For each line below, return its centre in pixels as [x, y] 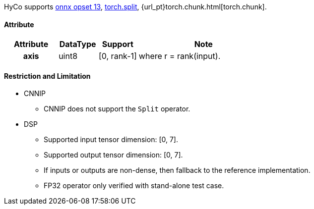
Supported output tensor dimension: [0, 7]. [113, 155]
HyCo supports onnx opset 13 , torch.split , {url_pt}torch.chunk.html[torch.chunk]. [135, 7]
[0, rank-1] [118, 56]
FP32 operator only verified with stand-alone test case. [134, 186]
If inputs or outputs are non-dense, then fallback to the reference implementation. [177, 170]
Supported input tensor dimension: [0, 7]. [111, 140]
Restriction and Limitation [47, 76]
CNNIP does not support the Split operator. [117, 109]
